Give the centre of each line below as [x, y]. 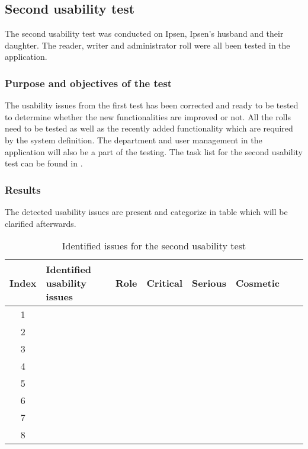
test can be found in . [44, 163]
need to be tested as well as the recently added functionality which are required [149, 128]
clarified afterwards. [41, 223]
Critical [164, 283]
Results [23, 189]
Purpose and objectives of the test [89, 83]
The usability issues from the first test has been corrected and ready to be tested [152, 105]
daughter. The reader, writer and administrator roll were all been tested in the [147, 45]
